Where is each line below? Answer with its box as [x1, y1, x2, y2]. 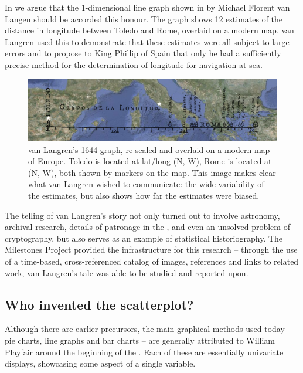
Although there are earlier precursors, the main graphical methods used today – [5, 323, 292, 335]
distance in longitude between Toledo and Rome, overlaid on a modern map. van [5, 24, 294, 36]
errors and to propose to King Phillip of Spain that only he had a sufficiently [5, 47, 281, 59]
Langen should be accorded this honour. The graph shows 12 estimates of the [5, 12, 283, 25]
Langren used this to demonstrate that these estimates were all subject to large [5, 35, 290, 48]
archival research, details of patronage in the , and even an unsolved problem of [5, 221, 290, 233]
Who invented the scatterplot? [5, 295, 194, 313]
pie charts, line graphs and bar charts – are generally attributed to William [5, 334, 275, 346]
